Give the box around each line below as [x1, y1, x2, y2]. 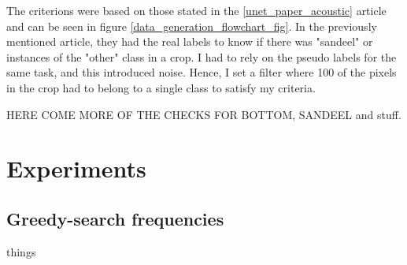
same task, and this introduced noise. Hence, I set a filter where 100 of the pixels [6, 64, 397, 80]
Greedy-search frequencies [6, 206, 224, 230]
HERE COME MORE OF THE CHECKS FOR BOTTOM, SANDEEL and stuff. [6, 106, 401, 122]
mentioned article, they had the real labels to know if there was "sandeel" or [6, 33, 373, 50]
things [6, 243, 36, 259]
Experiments [6, 152, 146, 185]
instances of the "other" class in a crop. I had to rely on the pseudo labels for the [6, 48, 397, 65]
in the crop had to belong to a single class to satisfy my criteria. [6, 79, 316, 95]
